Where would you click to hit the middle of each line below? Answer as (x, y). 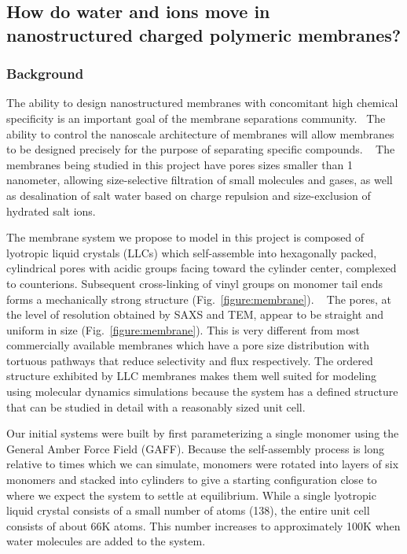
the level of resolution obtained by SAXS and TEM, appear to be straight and (195, 314)
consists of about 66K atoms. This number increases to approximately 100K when (203, 525)
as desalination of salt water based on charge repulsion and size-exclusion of (189, 195)
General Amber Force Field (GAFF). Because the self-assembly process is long (195, 448)
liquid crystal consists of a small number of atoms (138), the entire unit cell (188, 510)
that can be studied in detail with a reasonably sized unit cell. (156, 406)
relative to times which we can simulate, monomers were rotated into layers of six (203, 464)
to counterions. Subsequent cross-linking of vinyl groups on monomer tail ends (194, 283)
